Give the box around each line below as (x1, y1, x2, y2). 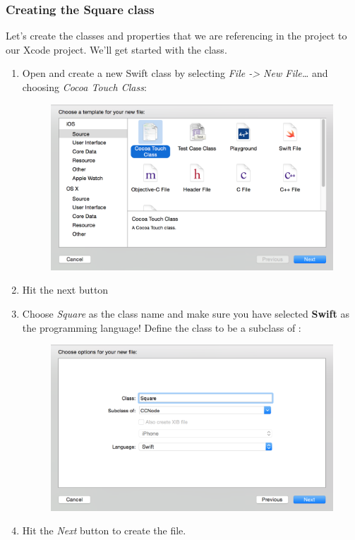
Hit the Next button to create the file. (22, 523, 186, 538)
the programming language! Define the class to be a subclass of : (22, 320, 301, 335)
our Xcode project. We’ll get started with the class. (6, 42, 227, 56)
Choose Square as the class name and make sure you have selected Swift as (22, 306, 349, 321)
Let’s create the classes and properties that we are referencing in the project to (6, 28, 347, 43)
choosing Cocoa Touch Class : (22, 80, 147, 94)
